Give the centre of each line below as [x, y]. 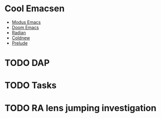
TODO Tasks [31, 85]
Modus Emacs [26, 22]
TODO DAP [27, 63]
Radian [19, 32]
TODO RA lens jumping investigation [80, 108]
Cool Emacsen [35, 9]
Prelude [20, 43]
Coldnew [21, 38]
